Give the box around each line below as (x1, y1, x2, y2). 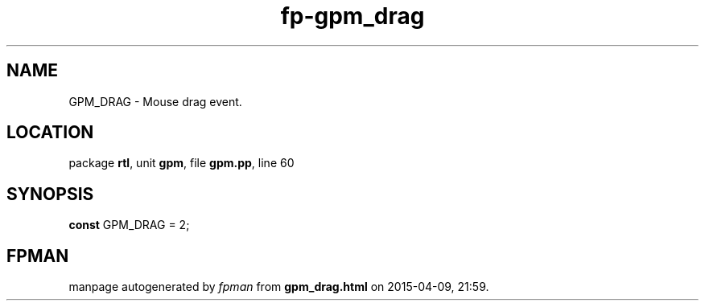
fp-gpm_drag (280, 2, 425, 30)
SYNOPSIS (6, 183, 94, 204)
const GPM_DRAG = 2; (68, 218, 190, 232)
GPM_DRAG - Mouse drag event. (68, 94, 242, 108)
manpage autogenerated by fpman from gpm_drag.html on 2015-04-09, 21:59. (68, 280, 489, 294)
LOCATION (6, 122, 94, 143)
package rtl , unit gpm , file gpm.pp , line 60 (68, 156, 295, 170)
